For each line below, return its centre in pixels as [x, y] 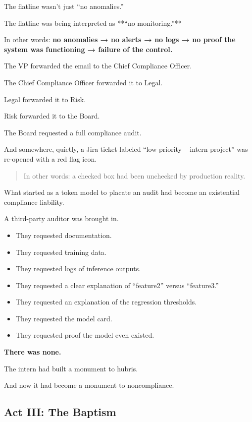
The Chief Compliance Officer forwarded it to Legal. [83, 82]
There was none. [33, 352]
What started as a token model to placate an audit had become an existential [122, 192]
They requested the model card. [64, 318]
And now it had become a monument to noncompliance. [89, 385]
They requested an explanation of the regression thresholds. [106, 302]
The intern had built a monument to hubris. [71, 368]
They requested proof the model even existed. [85, 335]
